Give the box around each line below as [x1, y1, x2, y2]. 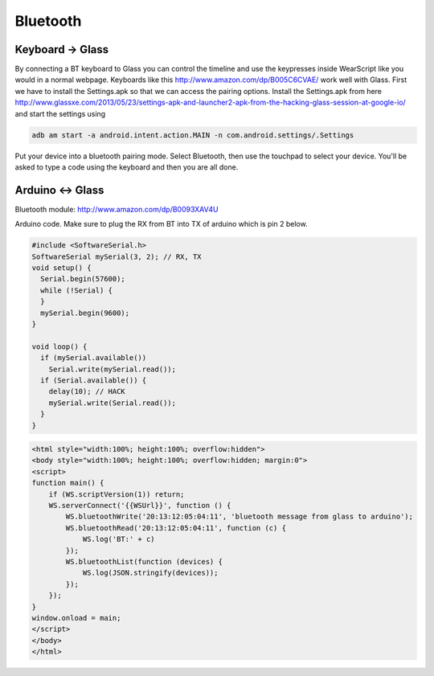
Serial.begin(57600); [40, 274, 126, 284]
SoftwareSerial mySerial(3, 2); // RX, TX [31, 252, 202, 261]
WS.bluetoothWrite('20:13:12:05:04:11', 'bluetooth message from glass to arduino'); [65, 512, 414, 522]
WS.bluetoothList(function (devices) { [65, 557, 223, 566]
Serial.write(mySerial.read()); [48, 364, 177, 374]
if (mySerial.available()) [40, 354, 147, 363]
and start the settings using [14, 109, 106, 118]
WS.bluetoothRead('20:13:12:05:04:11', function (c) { [65, 523, 287, 532]
